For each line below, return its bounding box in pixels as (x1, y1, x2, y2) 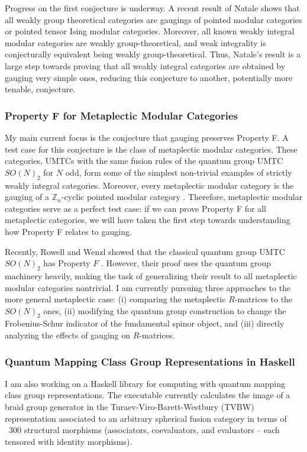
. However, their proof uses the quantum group (101, 257, 271, 269)
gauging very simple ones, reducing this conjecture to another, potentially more (5, 71, 293, 83)
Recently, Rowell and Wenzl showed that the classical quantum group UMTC (5, 245, 285, 257)
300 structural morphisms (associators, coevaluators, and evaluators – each (8, 424, 280, 436)
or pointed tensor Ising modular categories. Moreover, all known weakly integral (5, 25, 295, 37)
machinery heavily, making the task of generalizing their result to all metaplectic (5, 269, 297, 282)
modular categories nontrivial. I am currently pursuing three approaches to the (5, 281, 291, 293)
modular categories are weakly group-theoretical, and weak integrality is (5, 36, 266, 49)
